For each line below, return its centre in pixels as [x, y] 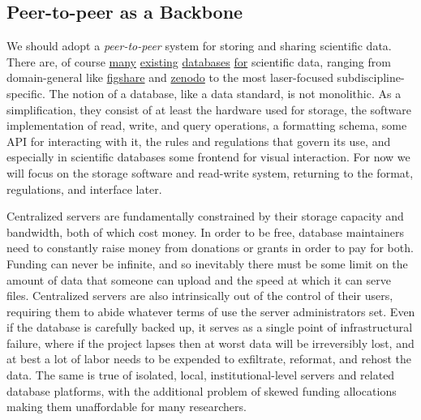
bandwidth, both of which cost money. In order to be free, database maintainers [206, 231]
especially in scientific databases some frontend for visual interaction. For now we [208, 157]
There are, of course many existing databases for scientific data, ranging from [199, 61]
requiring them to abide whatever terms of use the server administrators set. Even [211, 311]
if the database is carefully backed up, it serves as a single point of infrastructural [210, 327]
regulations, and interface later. [84, 189]
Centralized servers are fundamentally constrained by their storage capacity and [205, 216]
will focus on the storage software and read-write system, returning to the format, [210, 172]
